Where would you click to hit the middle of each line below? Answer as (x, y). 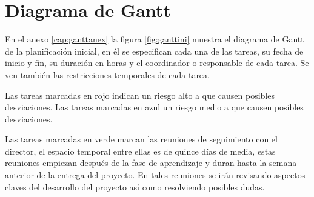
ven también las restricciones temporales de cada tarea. (107, 74)
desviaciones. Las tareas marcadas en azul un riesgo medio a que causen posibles (154, 107)
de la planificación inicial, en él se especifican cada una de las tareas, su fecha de (154, 51)
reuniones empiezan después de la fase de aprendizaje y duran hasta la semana (151, 163)
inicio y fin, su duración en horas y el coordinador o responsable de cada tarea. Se (157, 63)
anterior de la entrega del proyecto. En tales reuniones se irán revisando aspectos (155, 175)
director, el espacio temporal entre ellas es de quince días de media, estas (140, 151)
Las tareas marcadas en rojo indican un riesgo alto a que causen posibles (140, 95)
